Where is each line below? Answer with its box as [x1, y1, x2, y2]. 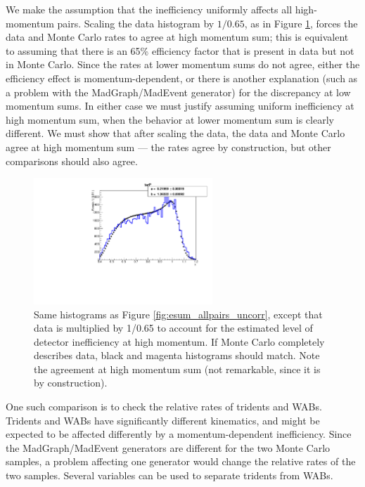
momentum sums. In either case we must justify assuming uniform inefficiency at [6, 98, 354, 113]
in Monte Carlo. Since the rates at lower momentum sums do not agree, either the [6, 57, 360, 72]
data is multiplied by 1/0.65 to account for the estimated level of [34, 320, 313, 335]
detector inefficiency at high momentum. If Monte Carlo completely [34, 334, 325, 349]
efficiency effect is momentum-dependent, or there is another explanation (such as [6, 70, 358, 85]
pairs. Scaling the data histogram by [57, 15, 214, 30]
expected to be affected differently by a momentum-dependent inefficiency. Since [6, 427, 352, 441]
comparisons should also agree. [6, 153, 138, 168]
